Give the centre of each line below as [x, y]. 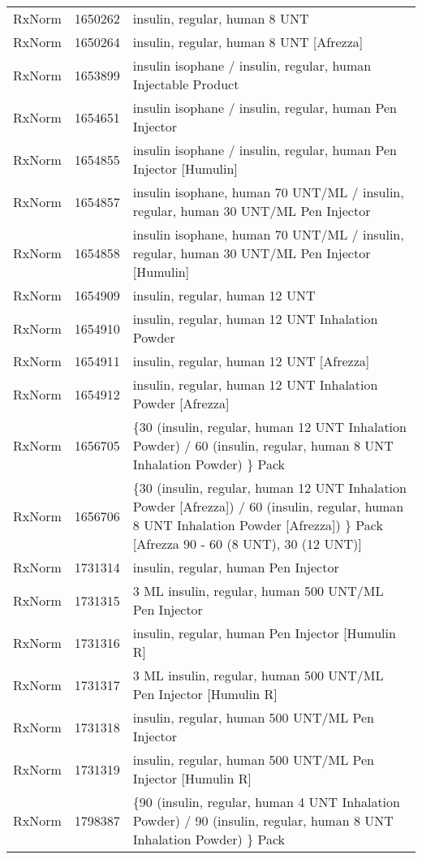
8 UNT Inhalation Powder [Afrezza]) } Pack [258, 525]
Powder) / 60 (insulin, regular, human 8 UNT [263, 445]
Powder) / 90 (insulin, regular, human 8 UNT [263, 820]
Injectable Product [186, 84]
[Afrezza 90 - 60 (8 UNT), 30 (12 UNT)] [247, 544]
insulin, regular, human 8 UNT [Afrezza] [248, 42]
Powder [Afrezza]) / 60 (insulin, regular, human [268, 506]
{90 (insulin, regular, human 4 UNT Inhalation [266, 802]
